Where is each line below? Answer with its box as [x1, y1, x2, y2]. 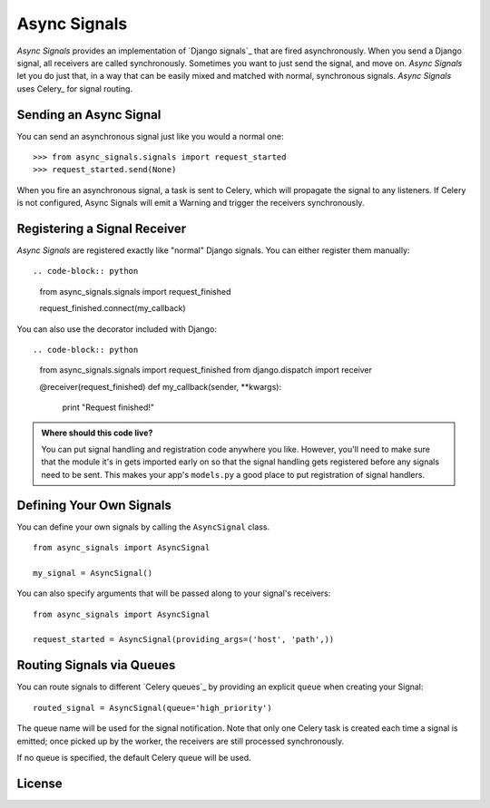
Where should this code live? [41, 427, 153, 438]
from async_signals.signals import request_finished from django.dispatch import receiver [39, 365, 372, 375]
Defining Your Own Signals [16, 497, 172, 512]
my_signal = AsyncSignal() [33, 568, 153, 578]
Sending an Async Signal [16, 107, 162, 122]
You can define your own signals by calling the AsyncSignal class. [16, 521, 270, 532]
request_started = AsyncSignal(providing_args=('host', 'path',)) [33, 635, 335, 645]
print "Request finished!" [62, 402, 154, 413]
